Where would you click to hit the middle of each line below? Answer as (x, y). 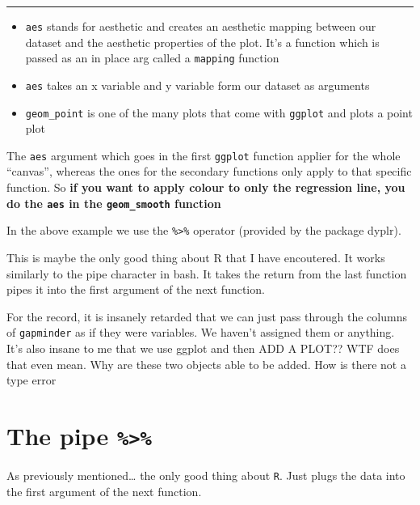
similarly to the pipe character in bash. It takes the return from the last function (207, 273)
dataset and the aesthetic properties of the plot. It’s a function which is (202, 42)
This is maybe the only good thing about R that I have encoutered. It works (196, 257)
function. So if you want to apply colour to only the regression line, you (206, 187)
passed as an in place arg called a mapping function (152, 58)
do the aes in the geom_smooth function (114, 203)
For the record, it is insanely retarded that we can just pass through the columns (207, 316)
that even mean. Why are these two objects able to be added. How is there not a (206, 364)
